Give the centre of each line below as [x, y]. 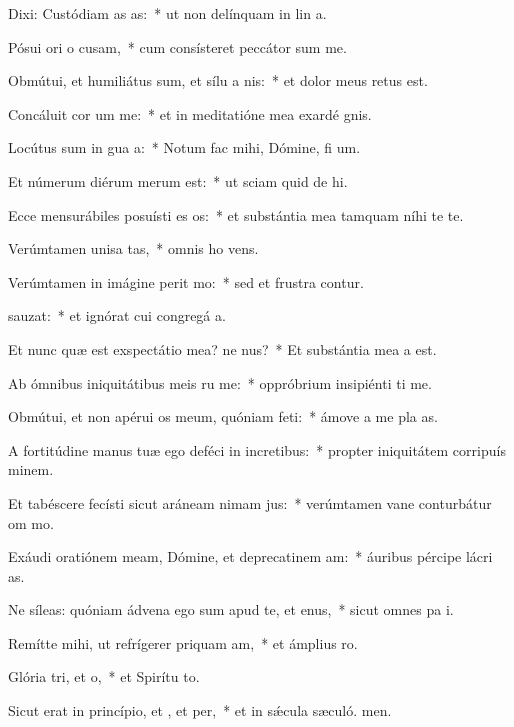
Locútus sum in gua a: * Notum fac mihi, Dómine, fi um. [184, 147]
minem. [31, 469]
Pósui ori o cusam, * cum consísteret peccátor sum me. [177, 46]
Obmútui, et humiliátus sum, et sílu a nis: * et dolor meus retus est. [218, 80]
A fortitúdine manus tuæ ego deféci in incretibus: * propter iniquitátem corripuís [257, 449]
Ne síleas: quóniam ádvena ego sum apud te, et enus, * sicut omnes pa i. [231, 609]
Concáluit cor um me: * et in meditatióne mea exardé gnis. [190, 113]
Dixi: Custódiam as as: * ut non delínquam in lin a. [167, 13]
